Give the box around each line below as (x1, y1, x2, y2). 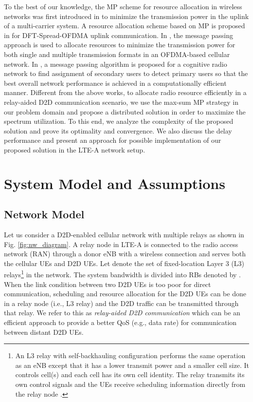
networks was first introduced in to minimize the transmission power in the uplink (4, 11, 249, 21)
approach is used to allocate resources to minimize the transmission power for (4, 39, 235, 50)
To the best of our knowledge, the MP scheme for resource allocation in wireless (4, 1, 242, 11)
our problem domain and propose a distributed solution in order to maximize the (4, 106, 246, 116)
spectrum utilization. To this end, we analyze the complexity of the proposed (4, 116, 234, 126)
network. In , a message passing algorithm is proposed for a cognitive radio (4, 58, 227, 69)
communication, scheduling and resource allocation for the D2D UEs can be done (4, 288, 246, 299)
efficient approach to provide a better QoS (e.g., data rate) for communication (4, 317, 237, 327)
